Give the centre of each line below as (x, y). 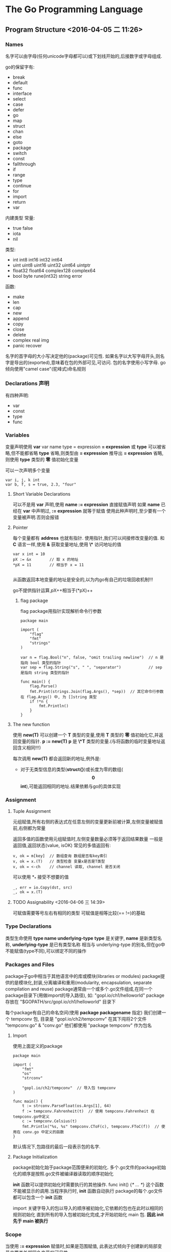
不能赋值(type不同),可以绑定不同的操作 (46, 951)
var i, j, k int (22, 480)
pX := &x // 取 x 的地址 (45, 560)
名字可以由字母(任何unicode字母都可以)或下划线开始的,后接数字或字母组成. (84, 56)
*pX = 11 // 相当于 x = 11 (48, 565)
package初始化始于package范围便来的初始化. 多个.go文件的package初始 (89, 1167)
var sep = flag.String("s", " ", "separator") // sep (91, 667)
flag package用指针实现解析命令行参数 (61, 611)
